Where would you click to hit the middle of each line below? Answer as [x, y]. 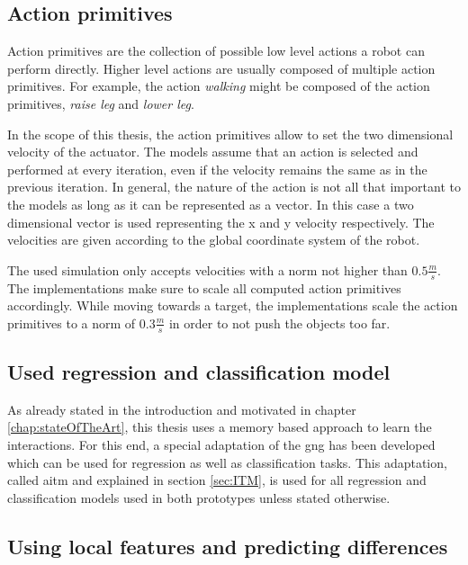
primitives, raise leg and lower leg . [101, 103]
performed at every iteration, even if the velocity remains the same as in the [217, 169]
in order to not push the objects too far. [279, 323]
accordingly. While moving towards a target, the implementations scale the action [233, 305]
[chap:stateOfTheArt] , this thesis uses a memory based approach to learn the [220, 427]
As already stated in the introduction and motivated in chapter [182, 409]
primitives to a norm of [72, 323]
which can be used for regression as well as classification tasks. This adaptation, [227, 462]
